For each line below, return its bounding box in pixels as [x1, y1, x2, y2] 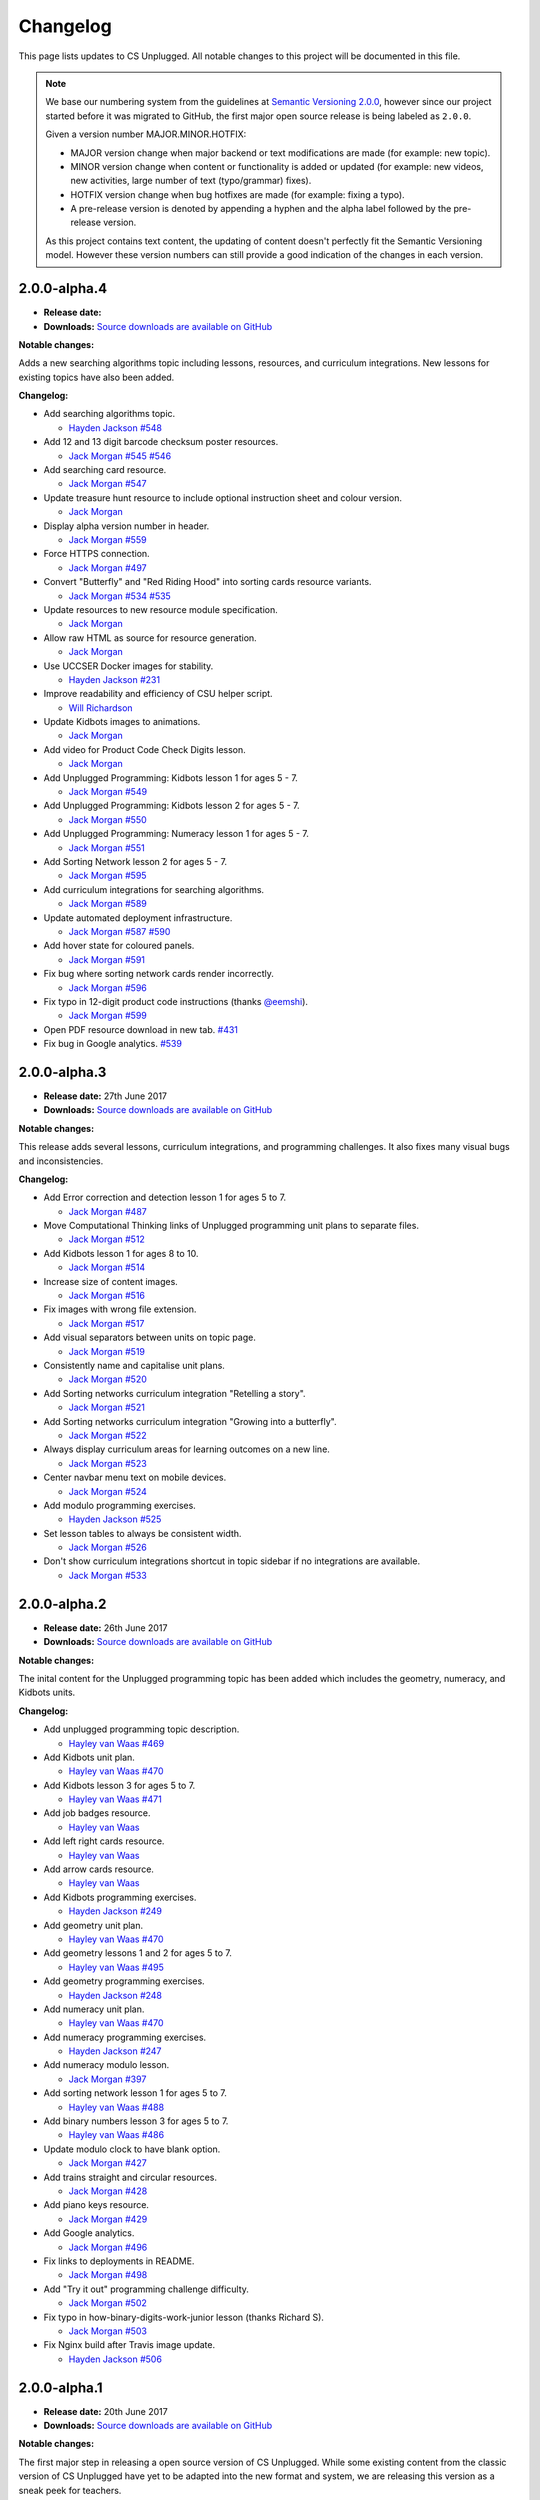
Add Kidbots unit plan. [43, 1751, 135, 1763]
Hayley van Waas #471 [68, 1793, 162, 1805]
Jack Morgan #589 [68, 898, 147, 910]
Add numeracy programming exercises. [43, 2031, 207, 2043]
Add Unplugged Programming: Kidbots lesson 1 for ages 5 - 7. [43, 771, 299, 784]
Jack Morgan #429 [68, 2213, 148, 2225]
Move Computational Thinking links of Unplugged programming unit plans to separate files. [43, 1220, 420, 1232]
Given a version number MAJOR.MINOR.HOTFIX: [45, 128, 247, 140]
